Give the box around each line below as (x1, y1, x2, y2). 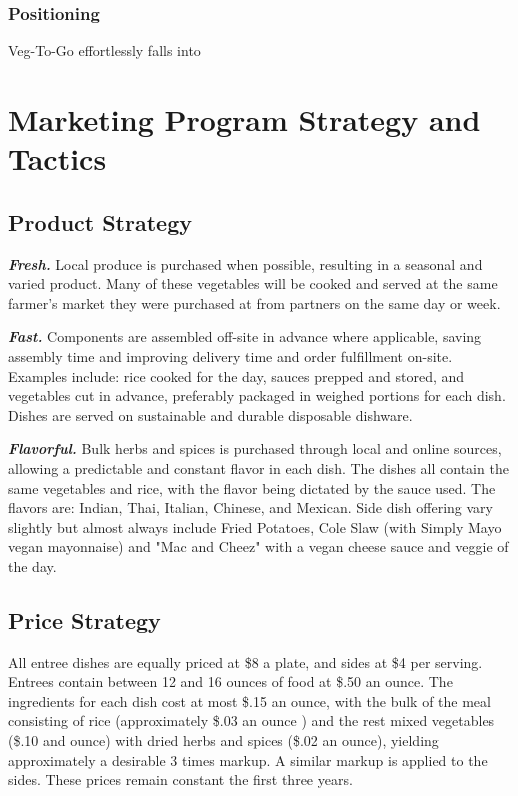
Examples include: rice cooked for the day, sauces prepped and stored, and (8, 365, 465, 386)
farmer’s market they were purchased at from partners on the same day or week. (8, 292, 501, 313)
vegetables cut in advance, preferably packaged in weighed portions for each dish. (8, 385, 506, 406)
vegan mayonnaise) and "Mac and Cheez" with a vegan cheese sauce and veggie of (8, 536, 509, 557)
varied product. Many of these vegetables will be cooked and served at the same (8, 273, 498, 294)
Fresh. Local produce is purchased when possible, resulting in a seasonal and (8, 253, 483, 274)
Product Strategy (8, 206, 192, 237)
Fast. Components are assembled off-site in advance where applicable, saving (8, 326, 482, 347)
